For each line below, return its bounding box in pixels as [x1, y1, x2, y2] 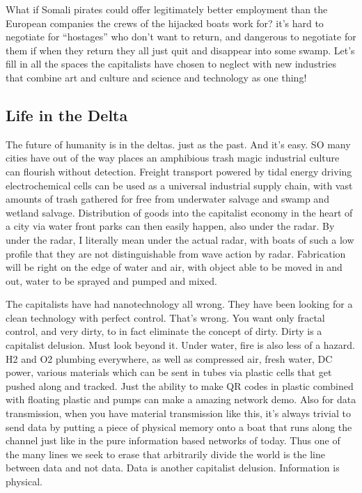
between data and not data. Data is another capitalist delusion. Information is [6, 460, 340, 475]
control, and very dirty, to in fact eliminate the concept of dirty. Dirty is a [6, 324, 322, 338]
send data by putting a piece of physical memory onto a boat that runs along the [6, 419, 352, 434]
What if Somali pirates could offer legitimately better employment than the [6, 2, 328, 16]
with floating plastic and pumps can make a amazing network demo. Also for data [6, 392, 356, 407]
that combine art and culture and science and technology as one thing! [6, 70, 307, 84]
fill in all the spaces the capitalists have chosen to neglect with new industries [6, 56, 336, 71]
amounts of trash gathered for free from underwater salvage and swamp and [6, 191, 329, 206]
